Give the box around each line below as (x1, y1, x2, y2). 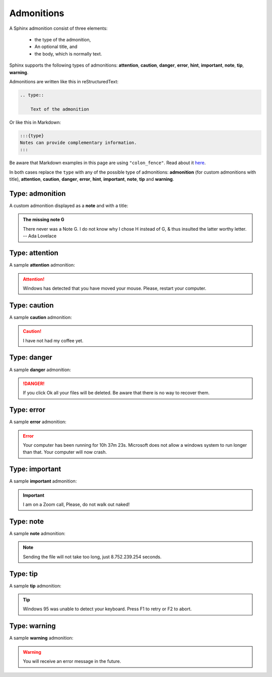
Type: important (9, 465, 61, 474)
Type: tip (9, 569, 38, 578)
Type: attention (9, 249, 59, 257)
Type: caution (9, 301, 54, 309)
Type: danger (9, 353, 52, 362)
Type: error (9, 405, 45, 414)
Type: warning (9, 621, 56, 631)
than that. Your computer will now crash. (23, 449, 107, 455)
